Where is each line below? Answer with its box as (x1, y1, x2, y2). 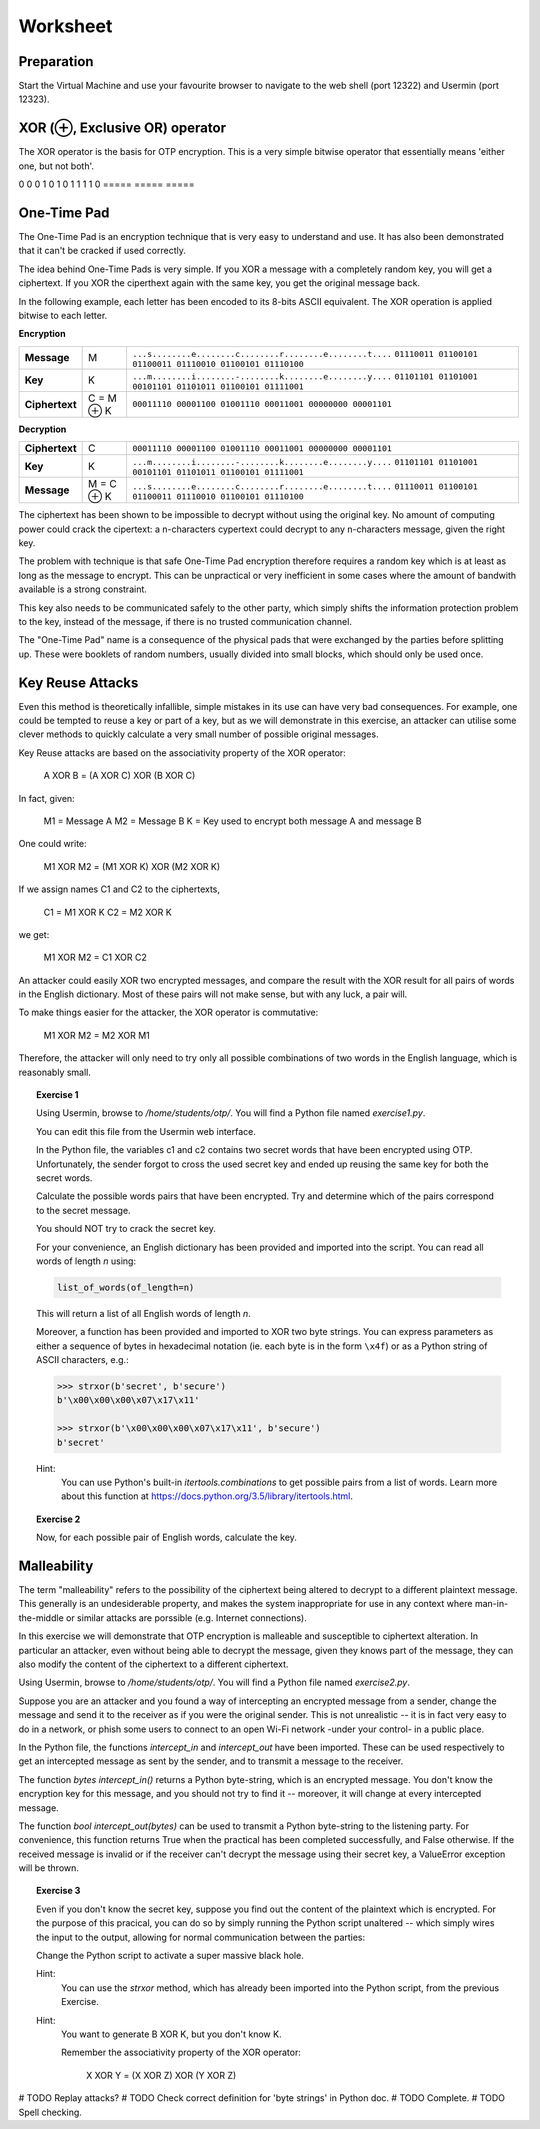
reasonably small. (18, 1066, 92, 1078)
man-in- (474, 1598, 509, 1610)
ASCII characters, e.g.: (36, 1354, 129, 1366)
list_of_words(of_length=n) (56, 1281, 195, 1293)
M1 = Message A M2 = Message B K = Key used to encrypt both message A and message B (43, 815, 422, 827)
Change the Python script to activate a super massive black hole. (36, 1950, 304, 1962)
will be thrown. (18, 1862, 80, 1874)
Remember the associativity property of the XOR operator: (61, 2046, 302, 2059)
